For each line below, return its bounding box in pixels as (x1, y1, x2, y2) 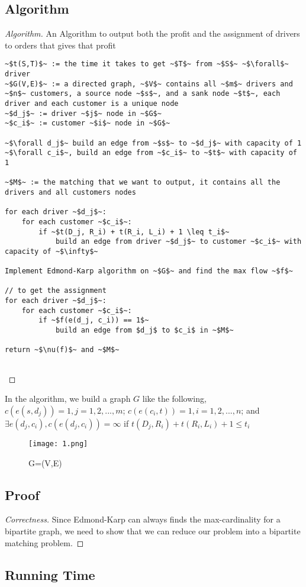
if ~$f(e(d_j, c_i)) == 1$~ (38, 316, 149, 325)
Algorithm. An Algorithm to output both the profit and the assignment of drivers (5, 27, 300, 40)
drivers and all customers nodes (5, 188, 136, 196)
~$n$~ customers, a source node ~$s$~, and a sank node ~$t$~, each (5, 89, 281, 98)
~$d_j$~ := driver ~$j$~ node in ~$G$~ (5, 109, 162, 118)
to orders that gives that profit (5, 38, 116, 51)
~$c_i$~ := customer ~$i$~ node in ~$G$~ (5, 119, 170, 128)
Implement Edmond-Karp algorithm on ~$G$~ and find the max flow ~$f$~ (5, 267, 293, 276)
